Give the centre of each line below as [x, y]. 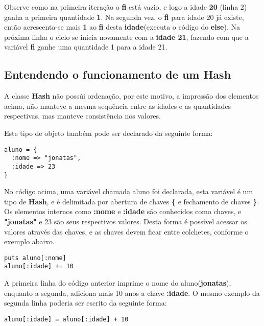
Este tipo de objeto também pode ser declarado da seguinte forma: [109, 133]
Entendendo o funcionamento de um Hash [118, 74]
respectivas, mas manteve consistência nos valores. [82, 116]
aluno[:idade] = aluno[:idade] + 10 [66, 319]
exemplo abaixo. [29, 241]
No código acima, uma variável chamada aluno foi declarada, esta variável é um [129, 191]
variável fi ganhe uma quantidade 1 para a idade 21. [86, 47]
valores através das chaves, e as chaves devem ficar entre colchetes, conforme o [126, 231]
